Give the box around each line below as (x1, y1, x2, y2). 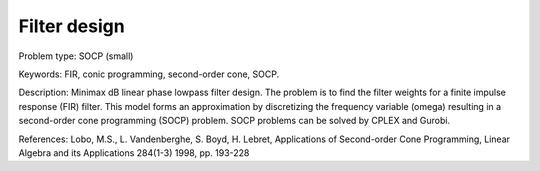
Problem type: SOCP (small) (18, 50, 134, 62)
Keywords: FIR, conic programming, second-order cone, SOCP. (18, 68, 280, 80)
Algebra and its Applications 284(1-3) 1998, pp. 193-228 (18, 146, 250, 159)
